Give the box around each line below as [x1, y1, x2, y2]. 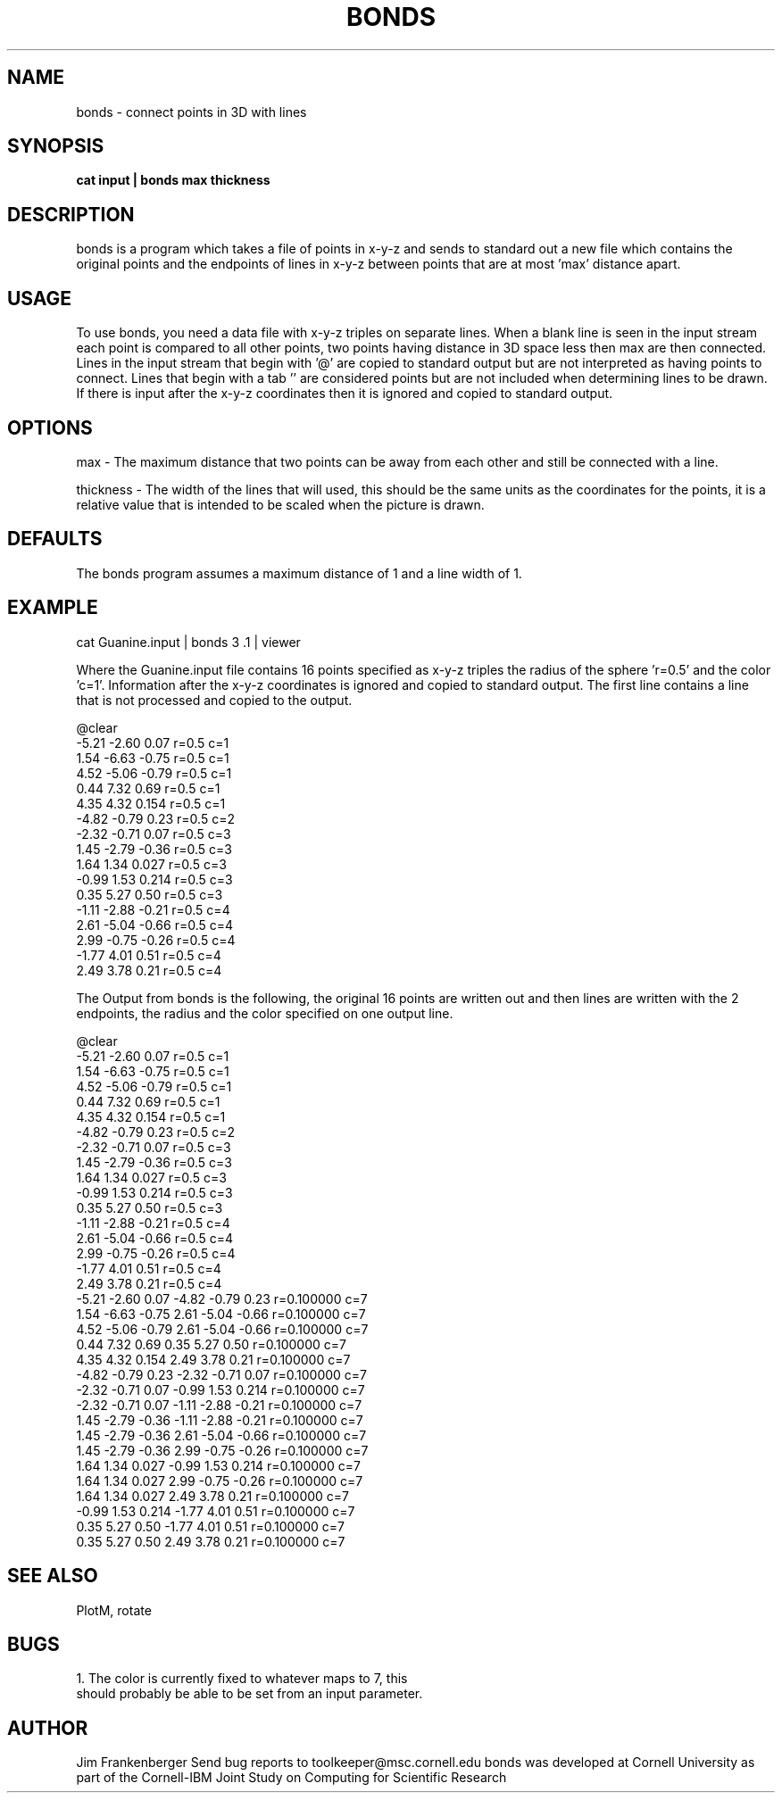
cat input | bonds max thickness [76, 172, 270, 188]
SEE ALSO [7, 1564, 98, 1588]
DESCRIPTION [7, 203, 135, 226]
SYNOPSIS [7, 135, 104, 158]
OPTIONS [7, 416, 93, 439]
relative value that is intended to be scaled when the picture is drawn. [76, 496, 485, 512]
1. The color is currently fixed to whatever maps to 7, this [76, 1671, 408, 1687]
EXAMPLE [7, 596, 98, 619]
